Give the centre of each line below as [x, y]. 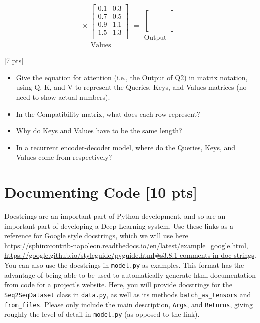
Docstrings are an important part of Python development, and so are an [115, 216]
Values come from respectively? [64, 157]
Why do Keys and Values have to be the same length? [99, 131]
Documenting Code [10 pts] [101, 192]
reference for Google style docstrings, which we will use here [96, 235]
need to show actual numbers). [63, 97]
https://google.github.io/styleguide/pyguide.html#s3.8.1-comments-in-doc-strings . [130, 255]
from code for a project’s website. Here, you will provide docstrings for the [118, 285]
